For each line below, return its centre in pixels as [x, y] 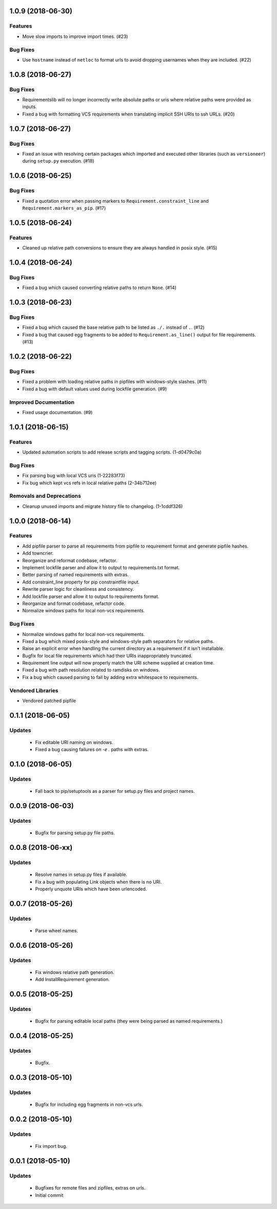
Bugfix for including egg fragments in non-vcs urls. [89, 1105]
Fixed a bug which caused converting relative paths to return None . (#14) [99, 288]
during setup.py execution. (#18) [58, 161]
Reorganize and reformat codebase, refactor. [70, 560]
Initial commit [49, 1195]
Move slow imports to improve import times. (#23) [75, 36]
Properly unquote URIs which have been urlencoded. [91, 889]
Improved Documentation [42, 402]
